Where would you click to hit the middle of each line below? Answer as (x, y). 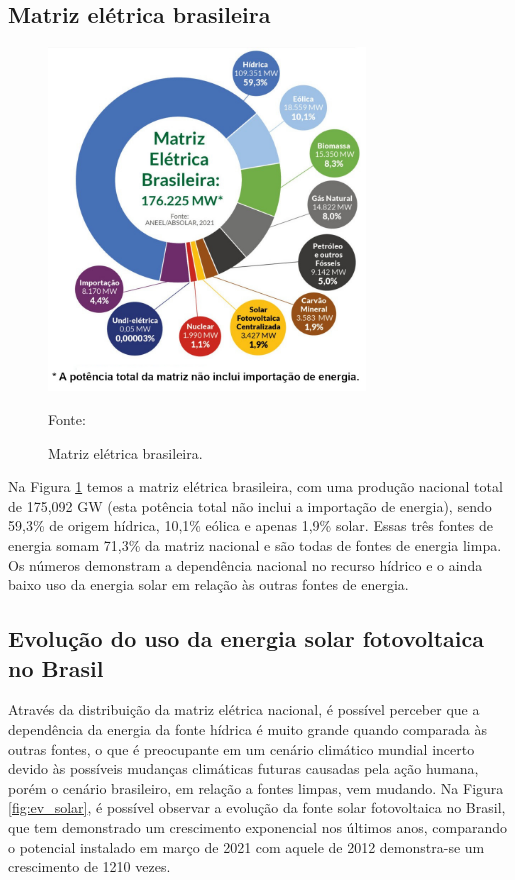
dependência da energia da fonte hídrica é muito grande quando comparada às (247, 728)
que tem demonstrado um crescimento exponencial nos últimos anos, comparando (258, 826)
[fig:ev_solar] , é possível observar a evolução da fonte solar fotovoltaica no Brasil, (257, 807)
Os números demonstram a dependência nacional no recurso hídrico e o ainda (245, 564)
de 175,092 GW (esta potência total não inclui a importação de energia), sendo (250, 505)
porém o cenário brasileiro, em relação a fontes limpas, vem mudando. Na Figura (256, 787)
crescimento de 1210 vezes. (89, 866)
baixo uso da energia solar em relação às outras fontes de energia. (208, 584)
